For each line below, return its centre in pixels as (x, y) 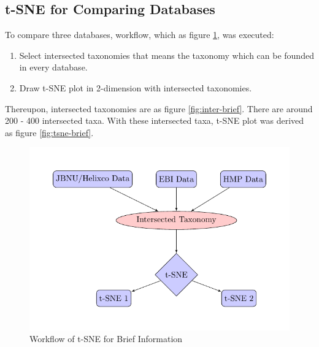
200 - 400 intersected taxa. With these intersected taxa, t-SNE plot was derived (155, 120)
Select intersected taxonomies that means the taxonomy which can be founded (167, 55)
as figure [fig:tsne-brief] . (49, 132)
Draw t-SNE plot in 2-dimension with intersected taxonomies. (136, 87)
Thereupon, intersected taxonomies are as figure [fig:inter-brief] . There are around (159, 108)
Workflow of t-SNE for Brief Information (106, 339)
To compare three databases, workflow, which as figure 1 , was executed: (140, 35)
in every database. (53, 67)
